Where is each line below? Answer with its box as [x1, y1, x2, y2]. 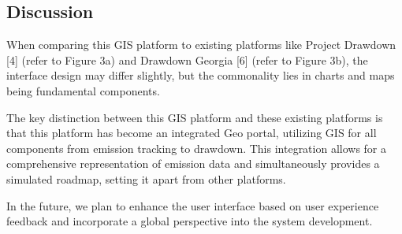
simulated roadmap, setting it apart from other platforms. [6, 170, 286, 187]
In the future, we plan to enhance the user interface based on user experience [6, 197, 379, 214]
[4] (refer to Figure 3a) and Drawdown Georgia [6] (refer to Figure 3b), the [6, 51, 368, 68]
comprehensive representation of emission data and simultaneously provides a [6, 155, 380, 172]
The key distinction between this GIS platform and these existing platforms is [6, 109, 383, 125]
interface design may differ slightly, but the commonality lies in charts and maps [6, 67, 395, 84]
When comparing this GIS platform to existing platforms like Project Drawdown [6, 36, 396, 53]
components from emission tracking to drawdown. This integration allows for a [6, 139, 387, 156]
